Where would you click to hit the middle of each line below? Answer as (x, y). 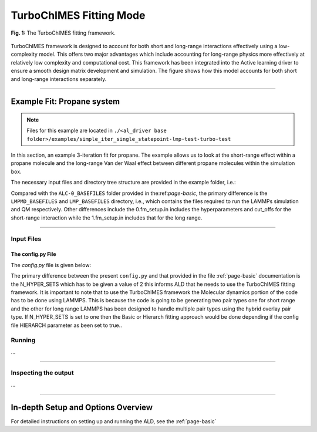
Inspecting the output (42, 373)
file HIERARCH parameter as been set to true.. (67, 325)
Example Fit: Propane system (65, 102)
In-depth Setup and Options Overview (82, 407)
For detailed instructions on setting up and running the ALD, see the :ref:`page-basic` (114, 421)
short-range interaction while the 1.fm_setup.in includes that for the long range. (107, 218)
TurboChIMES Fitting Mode (78, 15)
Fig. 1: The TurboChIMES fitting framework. (63, 33)
